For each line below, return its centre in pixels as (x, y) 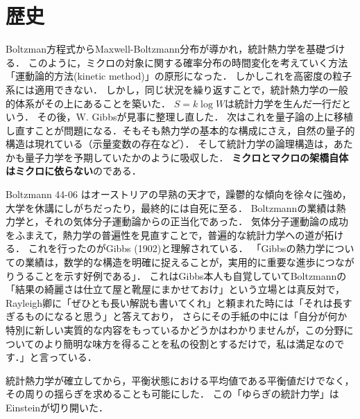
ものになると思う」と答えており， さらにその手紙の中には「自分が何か (186, 316)
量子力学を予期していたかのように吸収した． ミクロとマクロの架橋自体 (187, 157)
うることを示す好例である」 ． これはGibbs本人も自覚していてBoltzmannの (181, 275)
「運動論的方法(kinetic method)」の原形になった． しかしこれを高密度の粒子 (179, 76)
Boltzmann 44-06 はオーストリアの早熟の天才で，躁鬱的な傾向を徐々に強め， (179, 194)
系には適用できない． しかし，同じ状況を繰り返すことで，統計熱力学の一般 (177, 89)
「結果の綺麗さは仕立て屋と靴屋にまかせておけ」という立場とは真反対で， (175, 289)
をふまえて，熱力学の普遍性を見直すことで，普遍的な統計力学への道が (165, 234)
